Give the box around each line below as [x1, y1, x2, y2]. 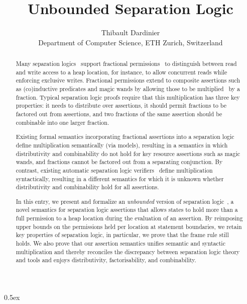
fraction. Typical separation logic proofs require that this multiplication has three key [16, 93, 240, 101]
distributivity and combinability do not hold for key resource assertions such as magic [16, 149, 240, 158]
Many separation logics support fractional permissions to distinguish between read [16, 59, 237, 68]
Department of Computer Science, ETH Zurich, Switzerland [38, 37, 223, 47]
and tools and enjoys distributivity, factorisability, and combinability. [16, 256, 196, 264]
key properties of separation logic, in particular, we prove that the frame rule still [16, 231, 229, 239]
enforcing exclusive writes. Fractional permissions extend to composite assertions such [16, 76, 240, 85]
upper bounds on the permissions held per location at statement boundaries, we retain [16, 222, 242, 231]
